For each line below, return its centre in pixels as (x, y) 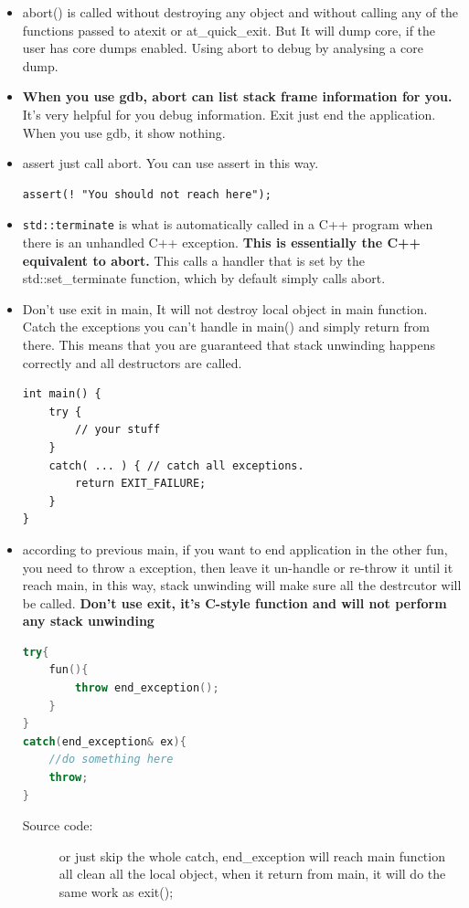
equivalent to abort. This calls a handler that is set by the (193, 260)
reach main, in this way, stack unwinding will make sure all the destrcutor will (242, 585)
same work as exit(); (116, 892)
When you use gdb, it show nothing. (124, 132)
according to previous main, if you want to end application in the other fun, (235, 549)
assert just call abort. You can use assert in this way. (171, 163)
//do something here (111, 760)
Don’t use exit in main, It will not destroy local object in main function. (225, 308)
